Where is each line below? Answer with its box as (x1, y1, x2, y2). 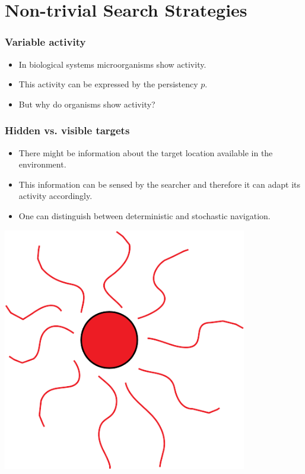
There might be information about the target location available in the (18, 146, 273, 159)
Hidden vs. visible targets (5, 123, 130, 138)
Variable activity (5, 34, 86, 49)
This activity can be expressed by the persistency (18, 78, 198, 90)
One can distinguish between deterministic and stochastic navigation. (18, 209, 271, 222)
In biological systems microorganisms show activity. (18, 58, 206, 70)
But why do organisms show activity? (18, 97, 155, 110)
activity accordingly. (18, 189, 93, 202)
